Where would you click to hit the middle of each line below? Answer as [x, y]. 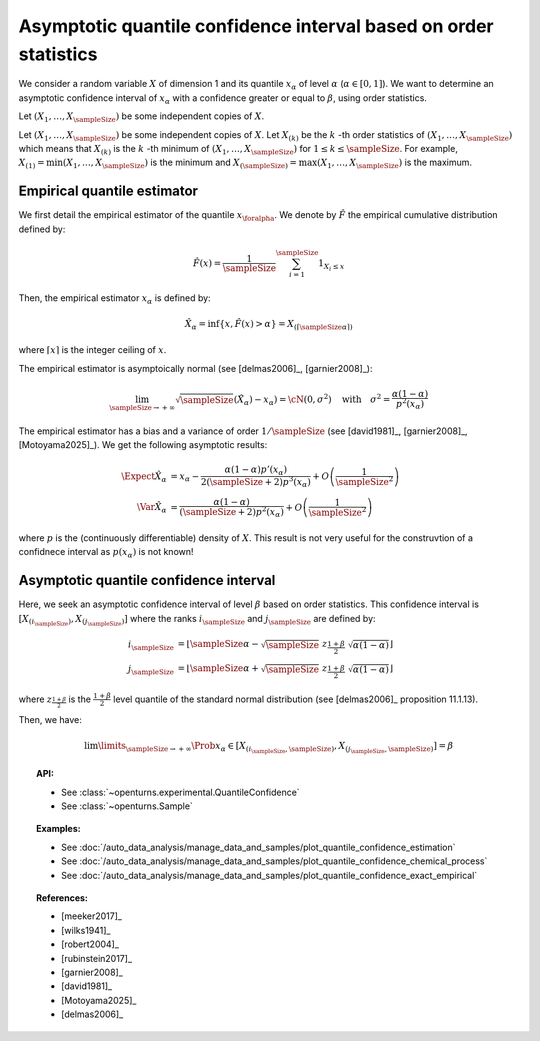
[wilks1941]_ [86, 930]
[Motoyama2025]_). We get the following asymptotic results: [143, 445]
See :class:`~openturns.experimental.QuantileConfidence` [180, 792]
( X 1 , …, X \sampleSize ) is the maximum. [394, 163]
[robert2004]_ [90, 944]
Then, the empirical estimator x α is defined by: [114, 298]
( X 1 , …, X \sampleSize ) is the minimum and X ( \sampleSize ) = [180, 163]
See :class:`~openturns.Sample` [127, 806]
